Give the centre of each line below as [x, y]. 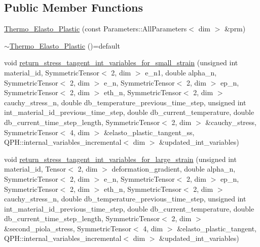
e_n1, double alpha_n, [181, 72]
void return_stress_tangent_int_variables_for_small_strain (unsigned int [121, 63]
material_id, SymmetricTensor [52, 72]
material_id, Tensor [35, 169]
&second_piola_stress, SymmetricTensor [68, 228]
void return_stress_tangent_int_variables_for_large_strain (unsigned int [120, 159]
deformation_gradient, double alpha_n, [174, 169]
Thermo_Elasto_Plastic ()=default [65, 45]
